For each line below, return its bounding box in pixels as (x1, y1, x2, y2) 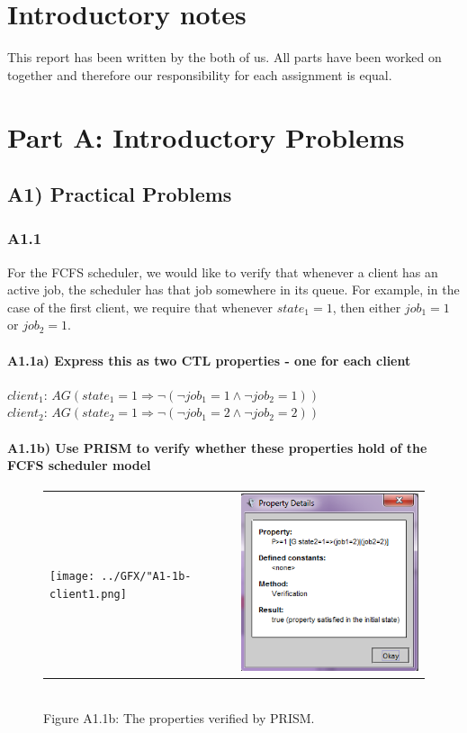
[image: (49, 570, 95, 584)
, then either (332, 297, 401, 316)
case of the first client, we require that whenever (7, 297, 274, 316)
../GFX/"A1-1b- (101, 570, 192, 584)
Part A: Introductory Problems (7, 118, 405, 155)
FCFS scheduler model (7, 456, 151, 475)
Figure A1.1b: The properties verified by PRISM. (43, 708, 315, 727)
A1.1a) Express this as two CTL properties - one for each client (7, 350, 411, 369)
